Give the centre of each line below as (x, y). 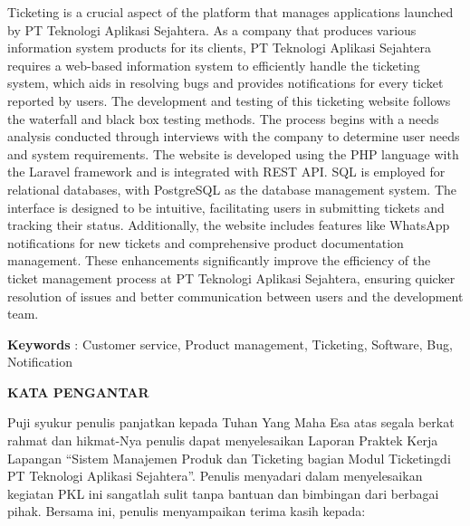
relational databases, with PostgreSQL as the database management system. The (232, 189)
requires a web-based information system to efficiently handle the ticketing (214, 65)
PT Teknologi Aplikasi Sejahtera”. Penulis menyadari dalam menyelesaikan (215, 476)
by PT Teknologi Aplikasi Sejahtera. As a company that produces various (212, 29)
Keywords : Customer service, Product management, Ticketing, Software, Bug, (230, 344)
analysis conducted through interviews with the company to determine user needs (234, 136)
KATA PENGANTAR (78, 392)
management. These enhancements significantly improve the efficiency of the (219, 260)
